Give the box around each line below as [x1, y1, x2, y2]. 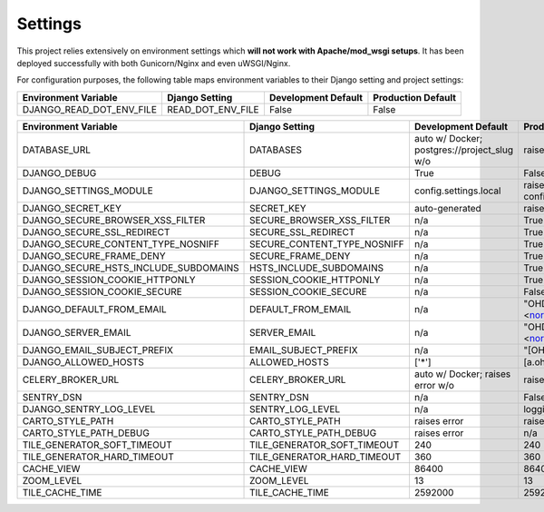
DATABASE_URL [22, 143, 91, 156]
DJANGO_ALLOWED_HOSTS [22, 355, 144, 368]
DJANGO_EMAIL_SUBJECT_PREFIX [22, 343, 174, 356]
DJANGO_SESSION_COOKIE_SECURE [22, 285, 183, 298]
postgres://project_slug [413, 143, 514, 156]
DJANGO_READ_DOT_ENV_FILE [22, 103, 158, 115]
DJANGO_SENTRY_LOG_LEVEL [22, 402, 156, 415]
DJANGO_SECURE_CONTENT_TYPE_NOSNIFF [22, 237, 219, 250]
